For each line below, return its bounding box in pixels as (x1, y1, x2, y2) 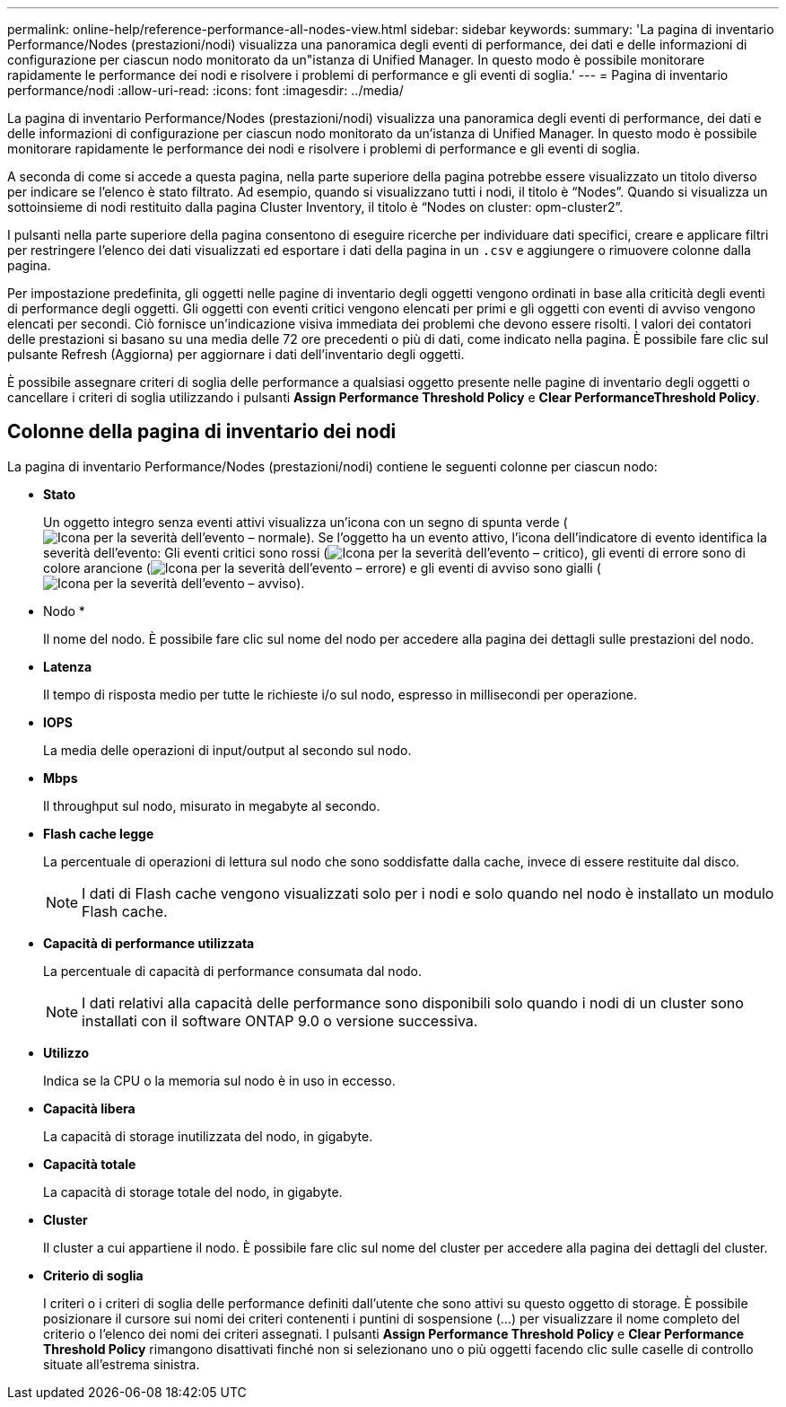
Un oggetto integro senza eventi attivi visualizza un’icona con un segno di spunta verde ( (43, 514, 568, 530)
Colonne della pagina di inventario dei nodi (7, 420, 397, 444)
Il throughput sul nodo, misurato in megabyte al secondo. (43, 797, 380, 813)
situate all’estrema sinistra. (43, 1356, 200, 1372)
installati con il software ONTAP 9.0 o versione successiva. (82, 1011, 478, 1030)
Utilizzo (43, 1044, 90, 1060)
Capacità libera (43, 1100, 135, 1116)
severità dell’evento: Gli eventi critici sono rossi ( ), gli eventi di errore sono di (43, 544, 746, 560)
